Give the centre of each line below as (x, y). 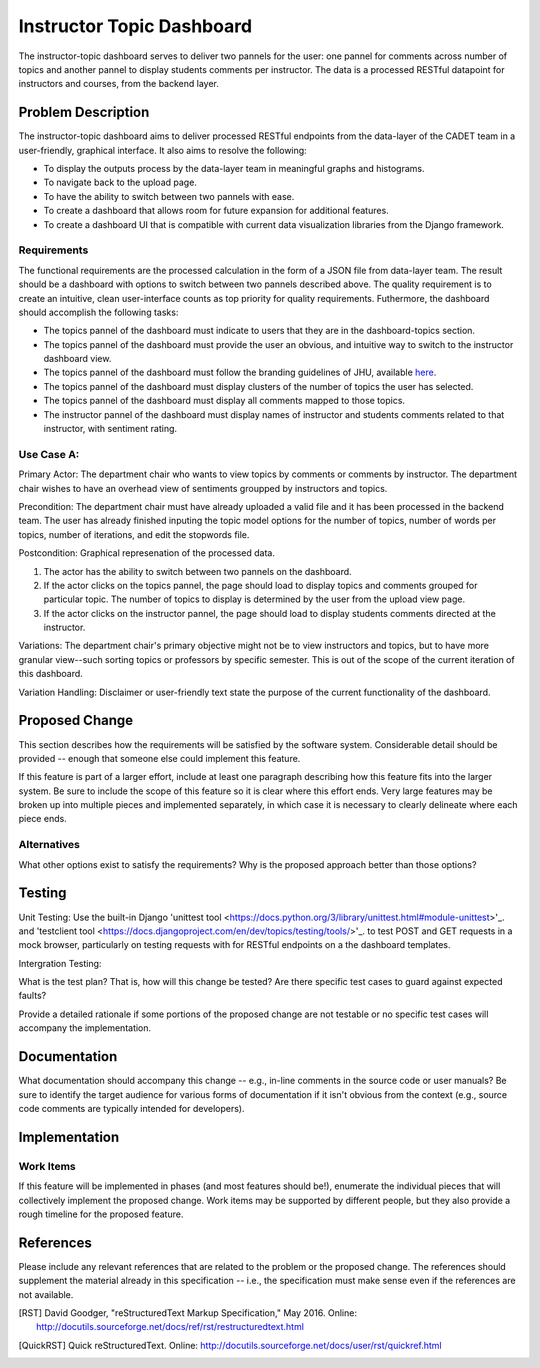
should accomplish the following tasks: (98, 312)
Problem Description (84, 112)
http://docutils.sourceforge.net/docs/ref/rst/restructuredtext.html (170, 1327)
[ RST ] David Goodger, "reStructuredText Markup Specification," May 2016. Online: (187, 1312)
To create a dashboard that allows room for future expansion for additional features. (216, 211)
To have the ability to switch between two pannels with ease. (169, 196)
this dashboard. (51, 674)
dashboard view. (77, 359)
